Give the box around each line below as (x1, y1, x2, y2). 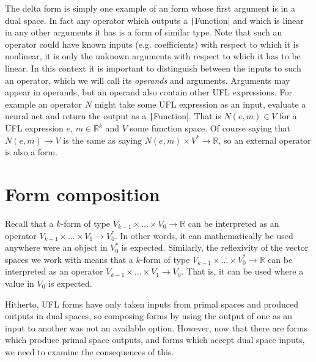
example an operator (5, 97, 83, 110)
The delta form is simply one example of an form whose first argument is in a (5, 2, 295, 14)
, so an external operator (218, 133, 311, 146)
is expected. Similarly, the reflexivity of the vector (121, 241, 309, 254)
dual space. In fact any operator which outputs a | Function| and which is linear (5, 13, 304, 26)
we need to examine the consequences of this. (5, 345, 174, 358)
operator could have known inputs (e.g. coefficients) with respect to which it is (5, 37, 299, 50)
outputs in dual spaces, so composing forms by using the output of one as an (5, 309, 293, 322)
